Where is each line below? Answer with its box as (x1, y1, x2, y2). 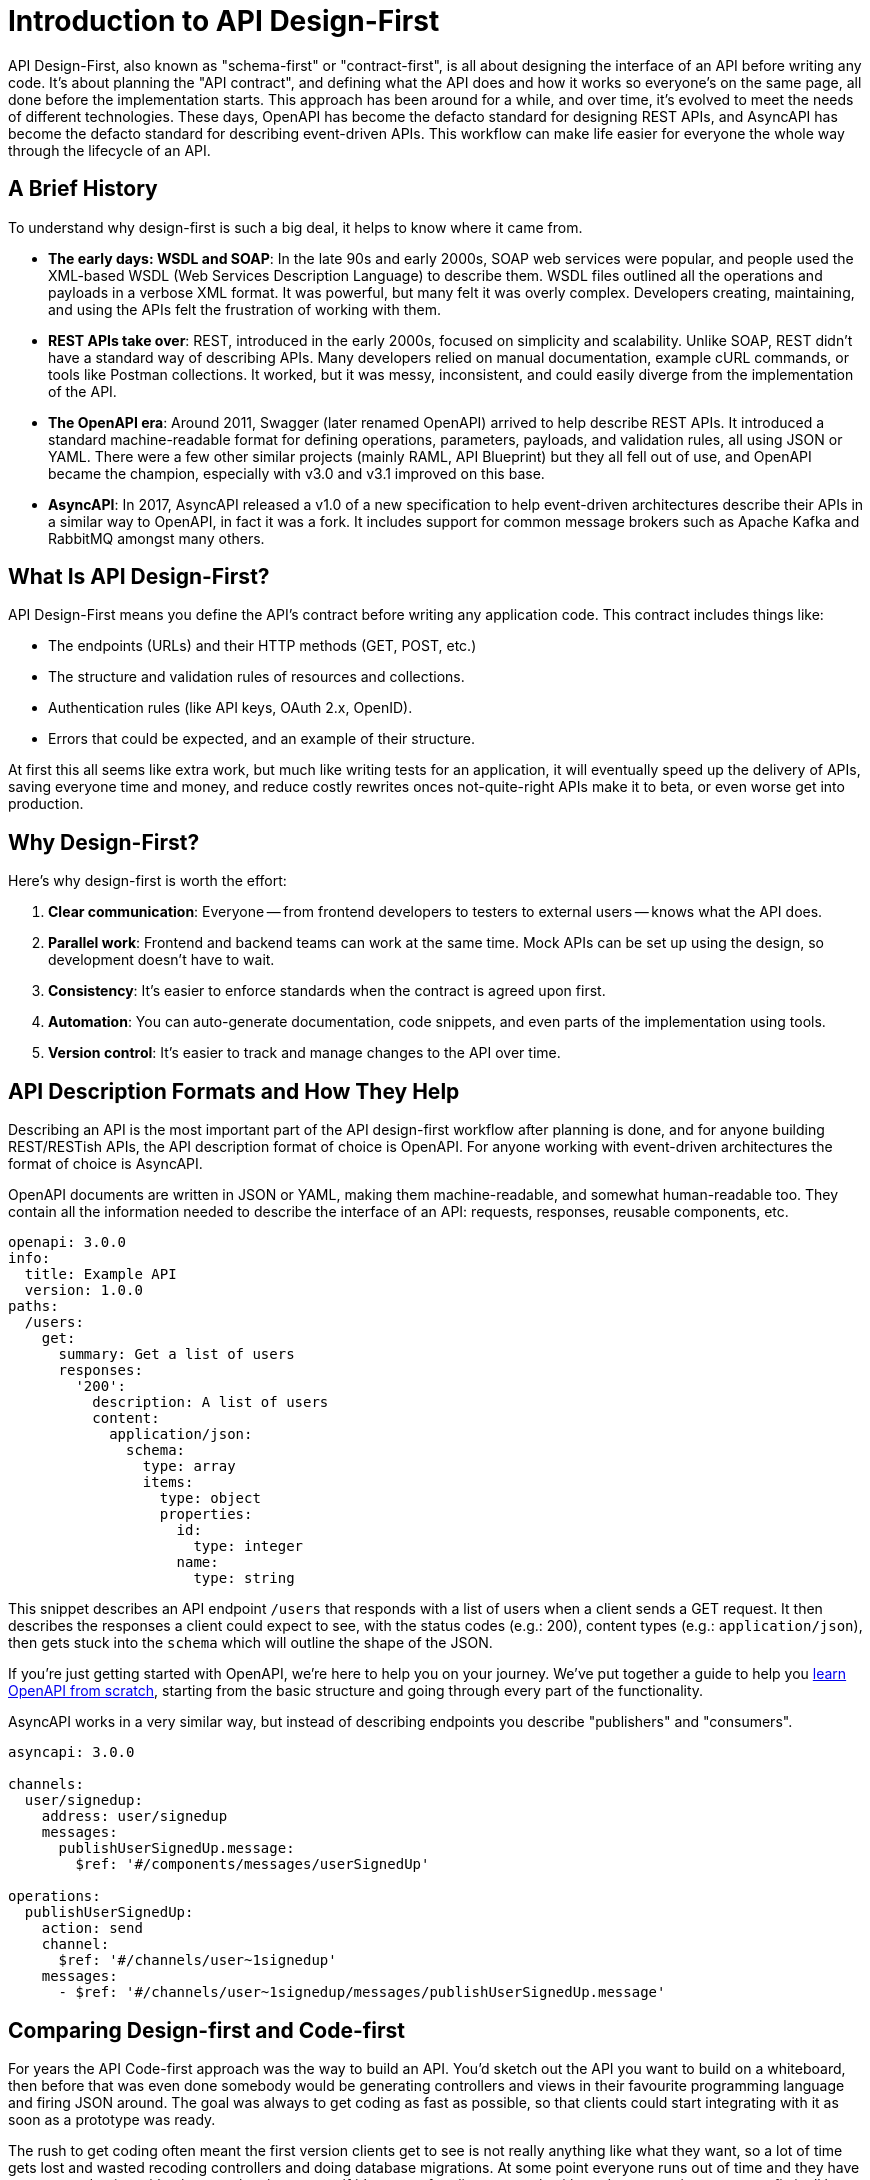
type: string (193, 1570, 295, 1587)
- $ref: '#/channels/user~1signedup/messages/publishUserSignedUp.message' (58, 1984, 666, 2001)
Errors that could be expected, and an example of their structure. (48, 730, 475, 748)
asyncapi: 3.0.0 (8, 1744, 135, 1761)
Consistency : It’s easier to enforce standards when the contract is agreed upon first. (48, 982, 606, 1000)
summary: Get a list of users (58, 1346, 295, 1363)
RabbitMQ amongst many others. (48, 529, 265, 547)
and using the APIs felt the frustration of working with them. (48, 300, 441, 318)
